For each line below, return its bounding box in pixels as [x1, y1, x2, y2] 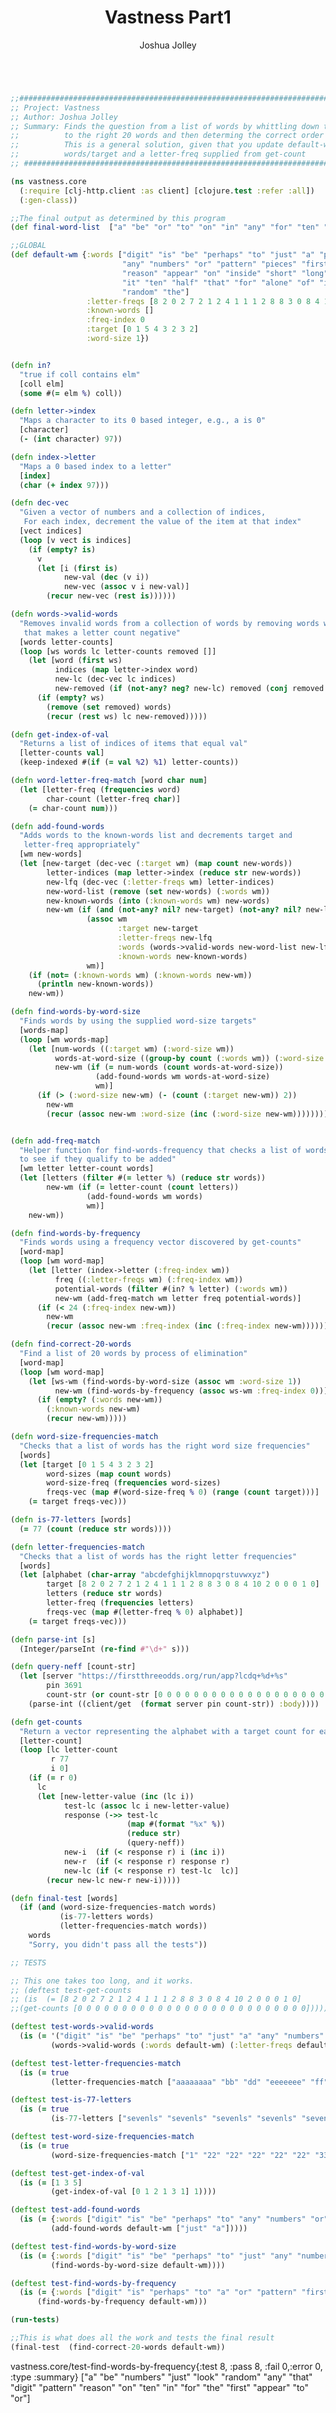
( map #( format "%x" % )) [126, 1819, 226, 1830]
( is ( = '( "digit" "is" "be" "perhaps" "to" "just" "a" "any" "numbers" [19, 2031, 325, 2041]
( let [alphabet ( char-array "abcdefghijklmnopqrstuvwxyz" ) [19, 1570, 271, 1580]
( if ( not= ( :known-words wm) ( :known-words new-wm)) [28, 970, 253, 980]
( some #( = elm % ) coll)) [19, 388, 123, 398]
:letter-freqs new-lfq [117, 933, 213, 943]
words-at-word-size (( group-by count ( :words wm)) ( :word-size [54, 1053, 325, 1063]
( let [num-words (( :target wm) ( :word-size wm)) [28, 1044, 235, 1054]
